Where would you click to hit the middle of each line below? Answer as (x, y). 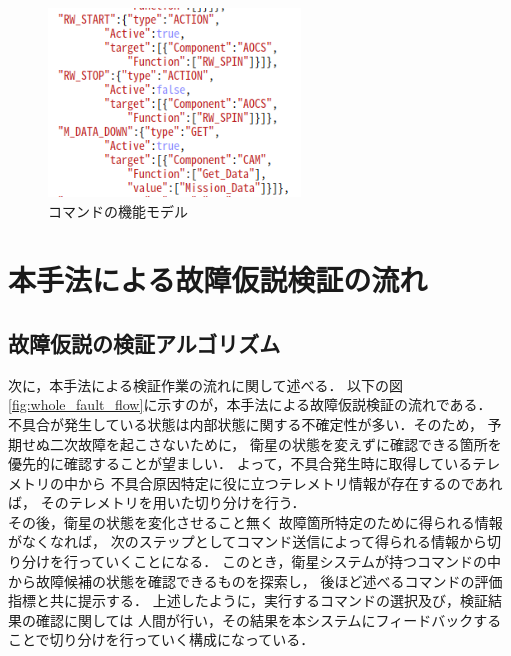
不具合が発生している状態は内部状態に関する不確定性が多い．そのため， (245, 423)
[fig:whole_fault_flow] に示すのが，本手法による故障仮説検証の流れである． (250, 404)
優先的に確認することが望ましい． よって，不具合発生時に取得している (240, 463)
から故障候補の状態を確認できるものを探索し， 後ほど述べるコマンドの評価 (255, 580)
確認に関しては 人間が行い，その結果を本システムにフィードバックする (268, 619)
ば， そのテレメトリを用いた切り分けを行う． (157, 502)
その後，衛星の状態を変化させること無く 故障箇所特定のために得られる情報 (255, 521)
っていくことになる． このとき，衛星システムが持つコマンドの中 (289, 561)
